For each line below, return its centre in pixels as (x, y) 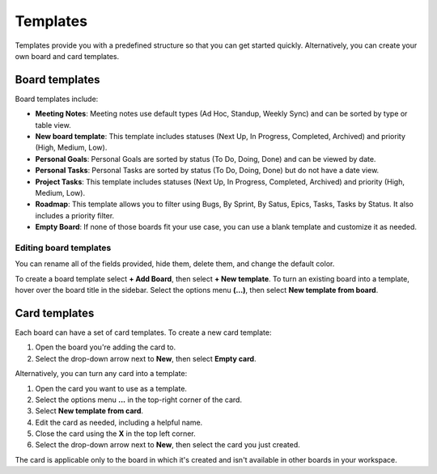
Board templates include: (57, 99)
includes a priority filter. (75, 215)
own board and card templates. (67, 56)
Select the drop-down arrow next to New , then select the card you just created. (168, 445)
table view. (53, 125)
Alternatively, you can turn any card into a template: (101, 374)
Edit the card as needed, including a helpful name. (119, 422)
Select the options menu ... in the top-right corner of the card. (139, 400)
